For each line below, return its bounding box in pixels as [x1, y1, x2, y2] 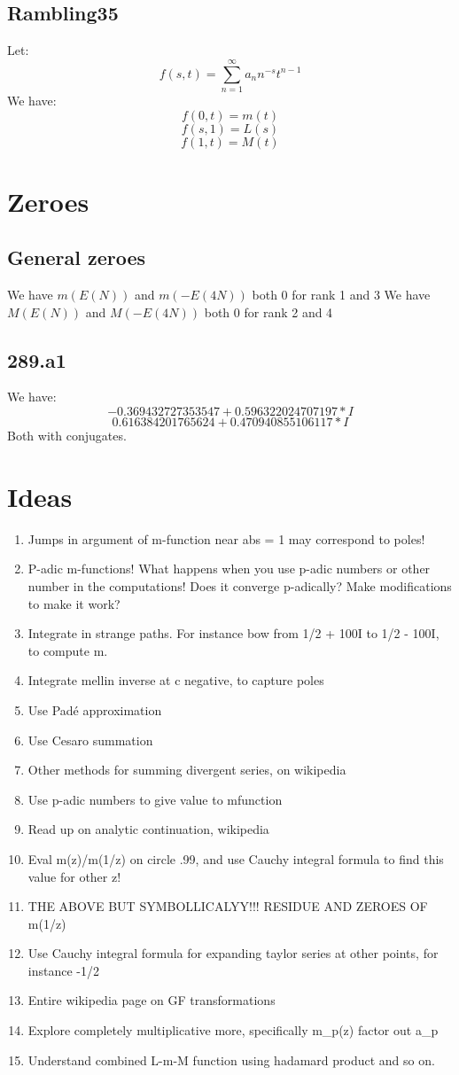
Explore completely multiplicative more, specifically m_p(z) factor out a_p [27, 1021, 439, 1040]
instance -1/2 [27, 961, 99, 979]
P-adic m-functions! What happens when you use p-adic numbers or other [27, 559, 431, 578]
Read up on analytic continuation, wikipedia [27, 820, 269, 838]
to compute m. [27, 641, 108, 659]
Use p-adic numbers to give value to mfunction [27, 790, 283, 808]
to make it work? [27, 594, 121, 612]
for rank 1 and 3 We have [292, 285, 431, 304]
